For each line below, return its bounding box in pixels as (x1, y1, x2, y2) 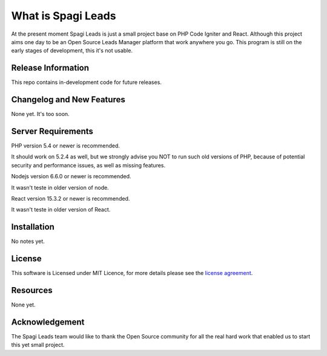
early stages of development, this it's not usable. (11, 47, 133, 54)
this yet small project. (11, 341, 65, 349)
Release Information (11, 63, 90, 73)
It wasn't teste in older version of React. (11, 206, 111, 213)
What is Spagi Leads (11, 9, 116, 22)
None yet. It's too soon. (11, 111, 70, 118)
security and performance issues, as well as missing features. (11, 161, 166, 169)
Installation (11, 222, 54, 232)
